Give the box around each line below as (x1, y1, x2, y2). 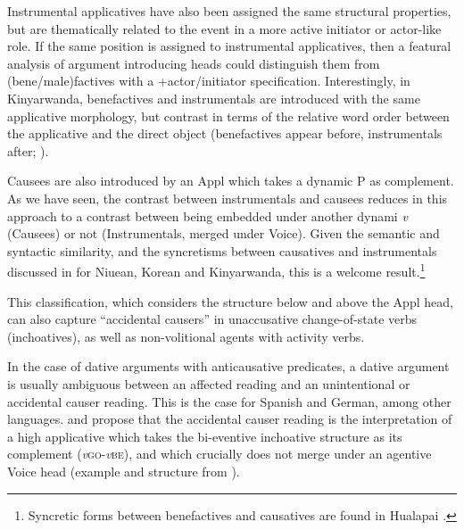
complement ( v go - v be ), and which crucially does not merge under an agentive (7, 444, 432, 463)
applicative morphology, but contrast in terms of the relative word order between (7, 106, 450, 125)
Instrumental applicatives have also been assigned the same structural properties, (7, 2, 452, 20)
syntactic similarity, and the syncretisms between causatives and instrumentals (7, 241, 437, 260)
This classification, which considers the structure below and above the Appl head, (7, 292, 453, 311)
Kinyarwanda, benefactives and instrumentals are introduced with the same (7, 88, 420, 107)
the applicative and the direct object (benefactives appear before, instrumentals (7, 124, 443, 143)
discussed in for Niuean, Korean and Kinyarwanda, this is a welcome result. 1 (7, 260, 426, 280)
